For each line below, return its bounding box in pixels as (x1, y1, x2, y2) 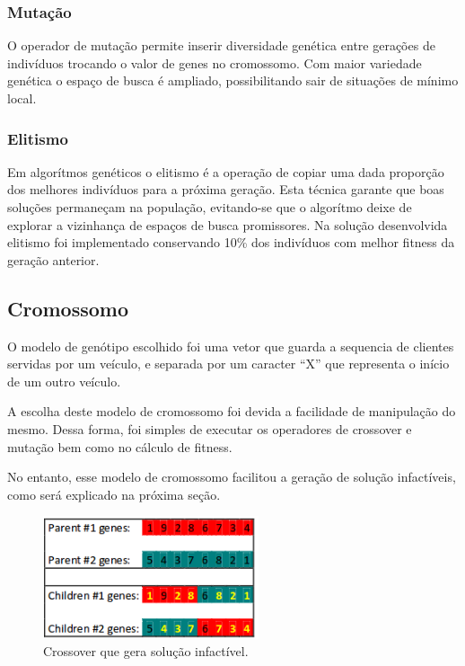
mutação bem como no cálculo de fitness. (7, 437, 232, 456)
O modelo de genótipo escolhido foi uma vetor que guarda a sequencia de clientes (7, 336, 454, 355)
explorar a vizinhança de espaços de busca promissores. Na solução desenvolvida (7, 215, 448, 234)
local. (7, 89, 37, 107)
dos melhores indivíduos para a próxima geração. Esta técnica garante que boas (7, 180, 444, 199)
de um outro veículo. (7, 371, 121, 390)
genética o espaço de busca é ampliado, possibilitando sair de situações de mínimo (7, 71, 459, 90)
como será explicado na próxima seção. (7, 484, 221, 503)
